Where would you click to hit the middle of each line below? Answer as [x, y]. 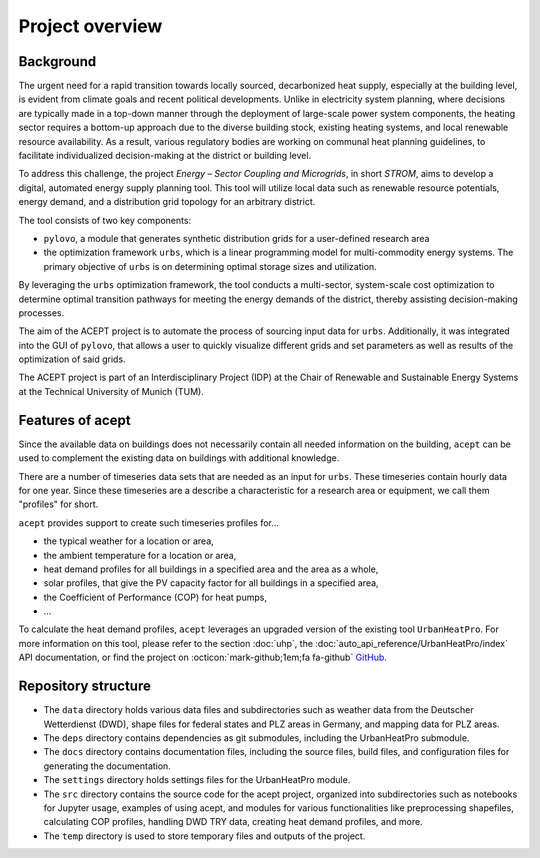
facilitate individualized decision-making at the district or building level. [165, 156]
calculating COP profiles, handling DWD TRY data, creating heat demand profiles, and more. [233, 822]
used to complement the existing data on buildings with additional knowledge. [179, 458]
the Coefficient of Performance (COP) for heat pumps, [155, 597]
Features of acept [74, 420]
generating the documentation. [107, 766]
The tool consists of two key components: [105, 220]
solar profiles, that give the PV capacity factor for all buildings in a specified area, [211, 583]
